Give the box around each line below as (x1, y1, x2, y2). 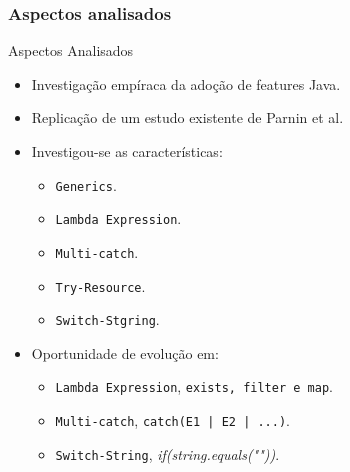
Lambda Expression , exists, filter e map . (55, 376, 333, 397)
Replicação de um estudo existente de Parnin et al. (31, 107, 344, 128)
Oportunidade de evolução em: (31, 342, 219, 363)
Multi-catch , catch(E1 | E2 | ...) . (55, 410, 290, 431)
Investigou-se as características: (31, 141, 223, 161)
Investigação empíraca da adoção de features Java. (31, 73, 341, 94)
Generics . (55, 174, 117, 195)
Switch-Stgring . (55, 309, 160, 330)
